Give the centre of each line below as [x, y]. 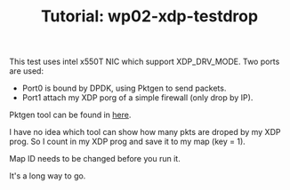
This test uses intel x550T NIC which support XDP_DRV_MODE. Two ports [145, 62]
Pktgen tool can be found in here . [70, 115]
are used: [27, 71]
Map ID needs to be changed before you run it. [95, 159]
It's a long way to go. [48, 176]
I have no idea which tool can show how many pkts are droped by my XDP [145, 132]
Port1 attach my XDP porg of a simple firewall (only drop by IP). [137, 98]
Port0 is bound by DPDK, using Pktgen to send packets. [124, 88]
